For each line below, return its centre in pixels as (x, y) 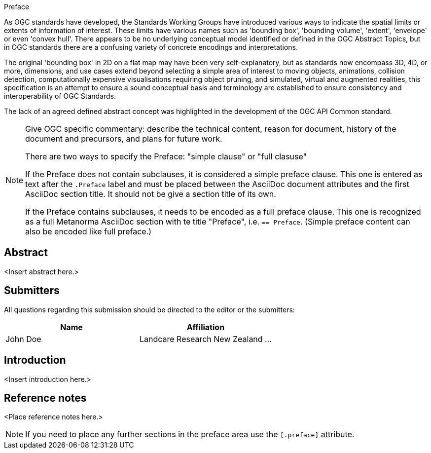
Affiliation (206, 327)
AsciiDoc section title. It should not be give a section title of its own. (151, 194)
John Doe (23, 339)
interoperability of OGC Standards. (60, 96)
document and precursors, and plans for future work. (124, 139)
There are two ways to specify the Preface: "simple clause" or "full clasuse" (166, 156)
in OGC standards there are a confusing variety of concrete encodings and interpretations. (151, 47)
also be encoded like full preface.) (89, 231)
